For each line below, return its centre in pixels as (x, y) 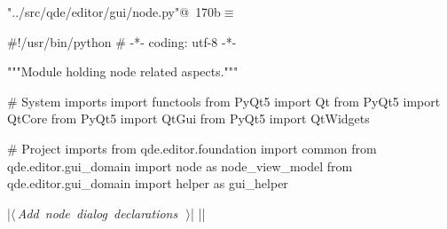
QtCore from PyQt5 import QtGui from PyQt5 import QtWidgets (188, 118)
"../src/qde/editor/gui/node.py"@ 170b (114, 12)
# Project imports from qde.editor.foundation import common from (192, 148)
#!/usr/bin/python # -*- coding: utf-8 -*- (122, 41)
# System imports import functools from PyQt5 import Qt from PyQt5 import (224, 101)
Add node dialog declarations (98, 213)
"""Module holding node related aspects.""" (123, 71)
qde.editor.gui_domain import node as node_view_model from (180, 166)
